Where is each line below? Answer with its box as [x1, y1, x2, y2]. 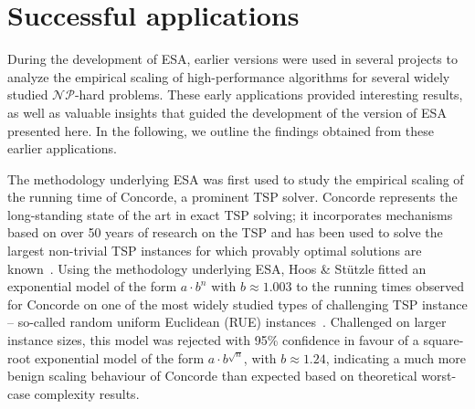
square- [423, 330, 464, 350]
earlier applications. [7, 139, 117, 158]
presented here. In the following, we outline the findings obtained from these [7, 121, 435, 140]
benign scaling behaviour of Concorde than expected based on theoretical [7, 366, 417, 385]
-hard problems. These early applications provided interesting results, [74, 85, 463, 104]
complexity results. [34, 383, 140, 403]
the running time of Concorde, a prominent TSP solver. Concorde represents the [7, 187, 458, 206]
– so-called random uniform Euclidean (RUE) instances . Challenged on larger [7, 312, 447, 331]
